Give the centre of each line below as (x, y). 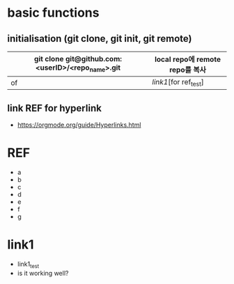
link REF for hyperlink (55, 108)
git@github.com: (94, 59)
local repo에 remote (188, 59)
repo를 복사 (188, 70)
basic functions (53, 13)
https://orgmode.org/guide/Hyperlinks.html (79, 125)
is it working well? (43, 273)
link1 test (28, 265)
